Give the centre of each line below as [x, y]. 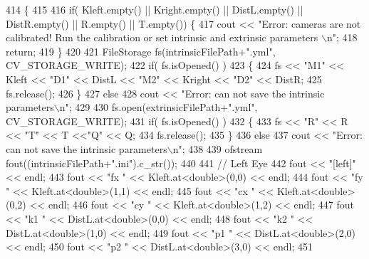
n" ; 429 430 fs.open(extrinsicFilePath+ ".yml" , [158, 107]
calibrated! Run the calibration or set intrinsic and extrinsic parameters [162, 37]
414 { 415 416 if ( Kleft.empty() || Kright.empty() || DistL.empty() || [155, 9]
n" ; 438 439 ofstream [218, 148]
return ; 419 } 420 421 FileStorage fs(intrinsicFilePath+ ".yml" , [141, 51]
